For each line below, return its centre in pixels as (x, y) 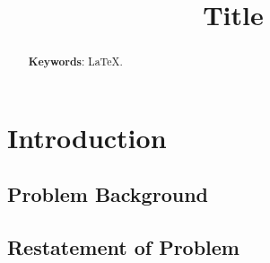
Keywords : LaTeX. (75, 62)
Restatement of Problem (123, 247)
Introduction (87, 137)
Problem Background (108, 194)
